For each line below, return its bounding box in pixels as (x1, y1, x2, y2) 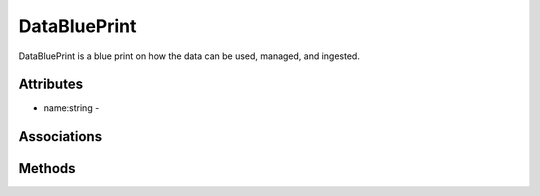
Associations (18, 128, 103, 145)
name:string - (43, 102, 100, 114)
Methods (18, 160, 76, 177)
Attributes (18, 76, 84, 93)
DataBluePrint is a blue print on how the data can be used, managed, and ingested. (18, 50, 360, 62)
